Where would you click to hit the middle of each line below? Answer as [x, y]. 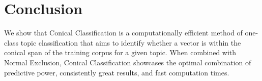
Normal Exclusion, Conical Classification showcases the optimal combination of [128, 62]
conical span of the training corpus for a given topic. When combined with [120, 52]
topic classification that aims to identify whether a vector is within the [131, 42]
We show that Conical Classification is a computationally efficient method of [123, 33]
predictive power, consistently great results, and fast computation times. [117, 72]
